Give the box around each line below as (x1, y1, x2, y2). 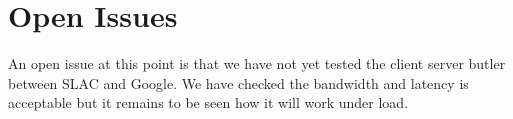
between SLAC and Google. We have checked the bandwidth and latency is (8, 72, 469, 93)
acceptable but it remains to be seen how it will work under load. (8, 92, 409, 113)
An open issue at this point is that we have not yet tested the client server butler (8, 53, 506, 74)
